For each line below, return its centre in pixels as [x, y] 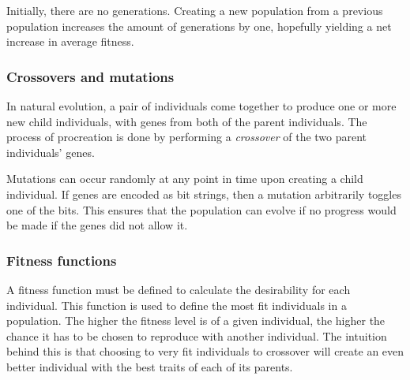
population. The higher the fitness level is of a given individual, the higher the [196, 320]
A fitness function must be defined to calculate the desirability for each [179, 289]
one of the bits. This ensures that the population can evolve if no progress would [201, 209]
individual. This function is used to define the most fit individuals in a [177, 305]
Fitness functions [62, 260]
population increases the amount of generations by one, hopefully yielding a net [199, 26]
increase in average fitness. [70, 41]
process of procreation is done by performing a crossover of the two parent [187, 137]
